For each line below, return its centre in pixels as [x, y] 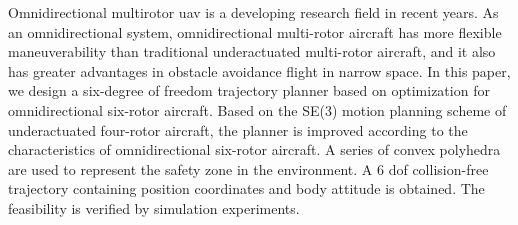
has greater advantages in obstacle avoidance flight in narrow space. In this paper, [259, 70]
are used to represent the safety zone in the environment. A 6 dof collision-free [248, 168]
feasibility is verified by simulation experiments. [154, 207]
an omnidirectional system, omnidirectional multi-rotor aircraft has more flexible [255, 31]
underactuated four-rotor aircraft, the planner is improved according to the [238, 129]
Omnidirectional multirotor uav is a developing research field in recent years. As [253, 12]
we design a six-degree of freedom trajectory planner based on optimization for [249, 90]
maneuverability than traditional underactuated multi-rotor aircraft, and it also [252, 51]
